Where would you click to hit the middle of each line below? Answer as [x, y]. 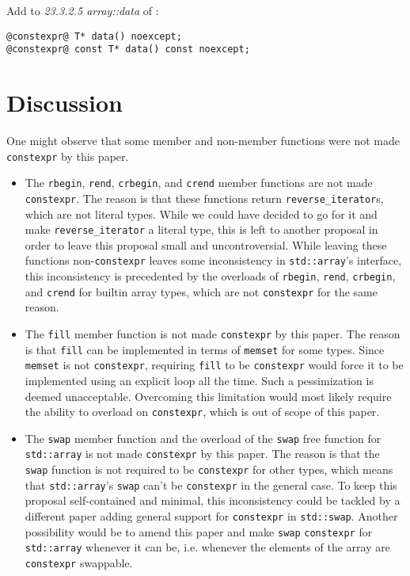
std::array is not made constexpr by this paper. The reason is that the [202, 454]
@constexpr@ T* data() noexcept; [94, 36]
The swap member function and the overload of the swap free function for [203, 438]
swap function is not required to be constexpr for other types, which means [209, 469]
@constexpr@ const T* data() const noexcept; [128, 50]
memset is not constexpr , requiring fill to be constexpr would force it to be [214, 365]
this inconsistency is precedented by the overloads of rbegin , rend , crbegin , [210, 276]
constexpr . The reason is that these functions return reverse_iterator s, [204, 198]
